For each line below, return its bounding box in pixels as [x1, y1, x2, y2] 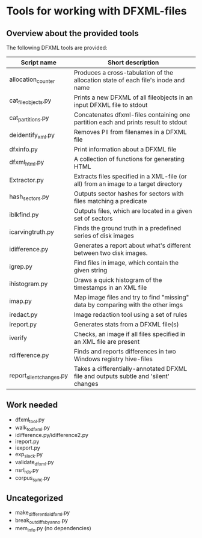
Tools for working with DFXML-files [6, 4, 188, 18]
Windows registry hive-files [73, 355, 153, 363]
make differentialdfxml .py [14, 509, 70, 518]
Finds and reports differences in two [73, 347, 176, 355]
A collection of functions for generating [73, 155, 185, 163]
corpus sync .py [14, 474, 50, 483]
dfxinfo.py [9, 145, 38, 153]
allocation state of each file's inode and [73, 76, 185, 84]
